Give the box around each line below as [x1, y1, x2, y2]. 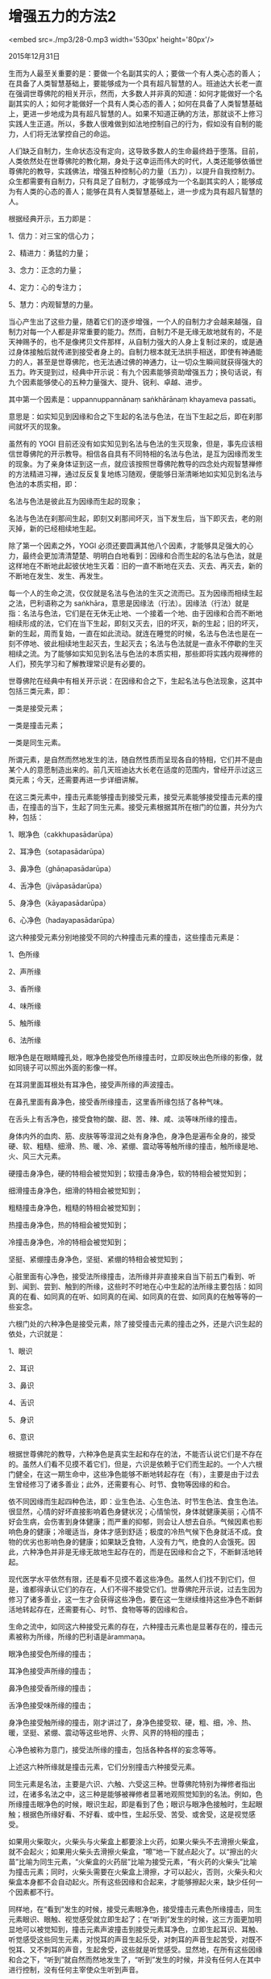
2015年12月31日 [8, 51, 60, 61]
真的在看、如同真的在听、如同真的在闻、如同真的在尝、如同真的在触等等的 [8, 1291, 256, 1301]
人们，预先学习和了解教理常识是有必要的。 [8, 659, 150, 669]
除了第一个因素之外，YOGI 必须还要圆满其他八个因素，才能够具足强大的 [8, 540, 247, 550]
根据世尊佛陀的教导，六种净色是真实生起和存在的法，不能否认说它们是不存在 [8, 1449, 263, 1458]
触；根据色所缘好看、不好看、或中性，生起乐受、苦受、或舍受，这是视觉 [8, 1809, 248, 1819]
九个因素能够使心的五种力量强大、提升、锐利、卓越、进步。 [8, 377, 206, 387]
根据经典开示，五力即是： [8, 213, 94, 223]
